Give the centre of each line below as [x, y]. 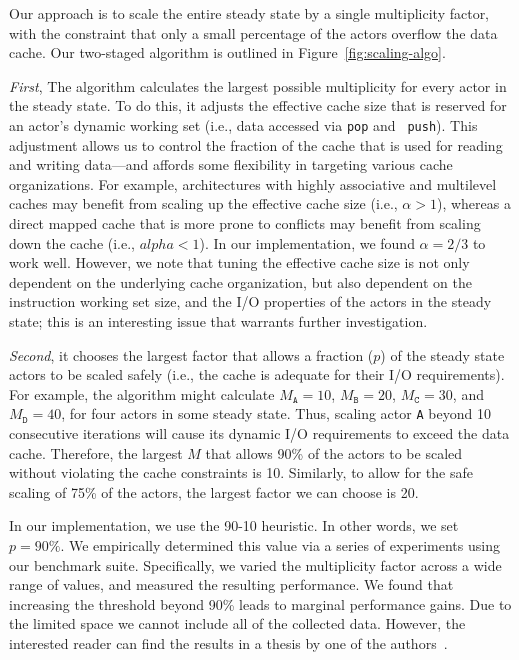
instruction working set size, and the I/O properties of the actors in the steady [250, 301]
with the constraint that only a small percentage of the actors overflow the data [253, 32]
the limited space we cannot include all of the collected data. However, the [237, 623]
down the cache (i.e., [72, 242]
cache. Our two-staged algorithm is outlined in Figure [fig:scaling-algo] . [227, 52]
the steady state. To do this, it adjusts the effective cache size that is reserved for [258, 105]
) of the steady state [442, 354]
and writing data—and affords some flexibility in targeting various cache [231, 164]
